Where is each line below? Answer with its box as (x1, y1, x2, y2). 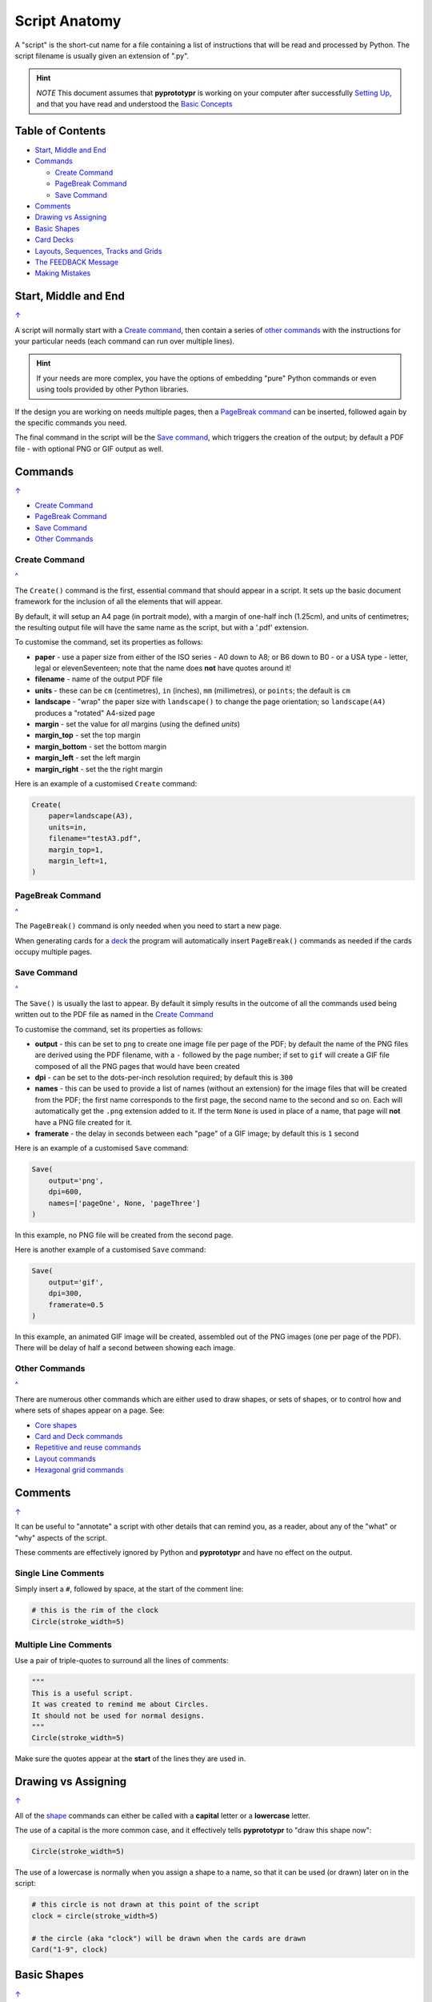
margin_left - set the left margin (34, 753, 141, 762)
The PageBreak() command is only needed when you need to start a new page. (14, 921, 282, 931)
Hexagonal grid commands (34, 1465, 124, 1475)
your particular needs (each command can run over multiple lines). (14, 336, 235, 346)
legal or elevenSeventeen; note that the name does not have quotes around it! (34, 663, 292, 673)
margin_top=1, (48, 845, 104, 854)
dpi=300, (48, 1289, 83, 1298)
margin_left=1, (48, 856, 108, 865)
